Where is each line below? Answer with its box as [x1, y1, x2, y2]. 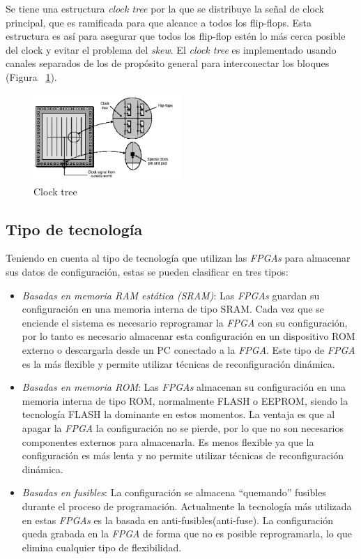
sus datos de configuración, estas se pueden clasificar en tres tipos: [6, 264, 289, 279]
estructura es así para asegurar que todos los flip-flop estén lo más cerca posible [6, 29, 346, 43]
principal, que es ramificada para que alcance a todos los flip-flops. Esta [6, 15, 312, 29]
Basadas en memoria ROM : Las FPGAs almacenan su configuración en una [22, 380, 346, 394]
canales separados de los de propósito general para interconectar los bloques [6, 56, 330, 70]
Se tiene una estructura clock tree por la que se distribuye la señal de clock [6, 1, 324, 15]
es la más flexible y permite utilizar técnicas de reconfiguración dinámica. [22, 356, 335, 371]
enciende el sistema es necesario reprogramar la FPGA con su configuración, [22, 315, 348, 329]
